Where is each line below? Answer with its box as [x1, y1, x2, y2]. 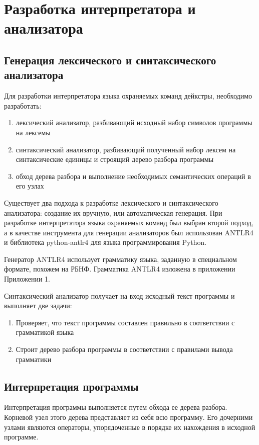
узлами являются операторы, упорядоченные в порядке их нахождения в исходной [4, 421, 255, 432]
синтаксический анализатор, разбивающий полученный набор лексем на [16, 144, 236, 154]
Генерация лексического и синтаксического [4, 52, 216, 67]
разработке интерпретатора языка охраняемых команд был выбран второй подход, [4, 217, 253, 228]
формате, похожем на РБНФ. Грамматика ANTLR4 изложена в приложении [4, 263, 235, 274]
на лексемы [16, 127, 51, 137]
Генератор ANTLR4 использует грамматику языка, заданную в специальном [4, 253, 237, 264]
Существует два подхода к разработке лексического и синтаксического [4, 197, 218, 208]
